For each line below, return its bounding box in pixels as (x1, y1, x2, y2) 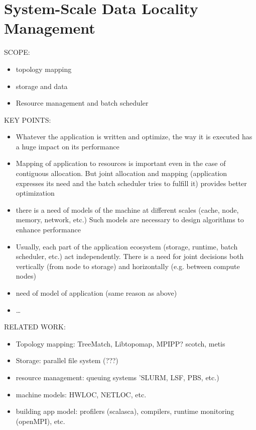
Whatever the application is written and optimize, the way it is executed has (16, 131, 252, 142)
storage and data (16, 80, 68, 91)
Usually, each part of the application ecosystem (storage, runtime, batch (16, 241, 238, 251)
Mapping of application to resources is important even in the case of (16, 158, 226, 168)
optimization (16, 188, 55, 198)
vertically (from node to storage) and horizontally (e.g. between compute (16, 261, 240, 271)
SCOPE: (4, 47, 30, 57)
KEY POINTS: (4, 114, 51, 125)
